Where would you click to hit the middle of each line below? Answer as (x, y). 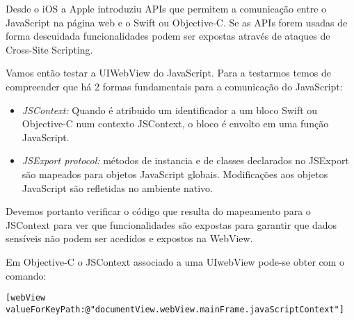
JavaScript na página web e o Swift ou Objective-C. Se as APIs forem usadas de (177, 22)
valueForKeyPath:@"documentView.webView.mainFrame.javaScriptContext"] (175, 309)
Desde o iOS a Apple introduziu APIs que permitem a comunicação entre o (166, 8)
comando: (26, 275)
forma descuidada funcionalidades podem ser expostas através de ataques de (168, 36)
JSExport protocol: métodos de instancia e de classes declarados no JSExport (185, 160)
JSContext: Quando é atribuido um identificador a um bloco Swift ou (170, 110)
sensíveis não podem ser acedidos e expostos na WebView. (129, 238)
